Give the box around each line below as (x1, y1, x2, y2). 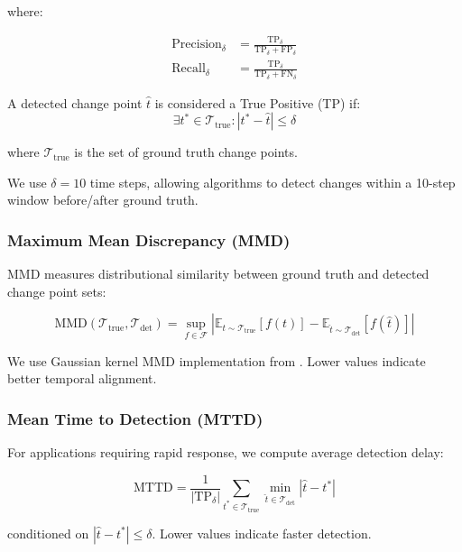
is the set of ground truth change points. (74, 143, 298, 161)
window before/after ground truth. (7, 190, 199, 209)
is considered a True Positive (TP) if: (154, 93, 361, 112)
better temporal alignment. (7, 369, 157, 388)
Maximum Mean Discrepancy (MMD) (7, 228, 291, 251)
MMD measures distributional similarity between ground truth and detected (7, 264, 430, 283)
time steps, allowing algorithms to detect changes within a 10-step (89, 172, 456, 191)
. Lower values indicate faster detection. (152, 523, 372, 542)
